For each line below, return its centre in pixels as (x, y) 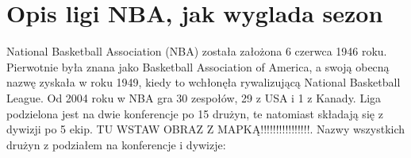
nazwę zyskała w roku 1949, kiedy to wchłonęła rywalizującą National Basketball (204, 82)
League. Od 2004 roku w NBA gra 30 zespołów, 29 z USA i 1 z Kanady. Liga (194, 97)
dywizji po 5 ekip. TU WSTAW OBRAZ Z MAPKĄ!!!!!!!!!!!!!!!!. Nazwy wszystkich (206, 129)
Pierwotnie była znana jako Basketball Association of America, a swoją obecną (198, 66)
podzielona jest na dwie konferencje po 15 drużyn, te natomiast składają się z (195, 113)
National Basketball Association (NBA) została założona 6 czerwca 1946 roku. (197, 51)
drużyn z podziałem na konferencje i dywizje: (116, 144)
